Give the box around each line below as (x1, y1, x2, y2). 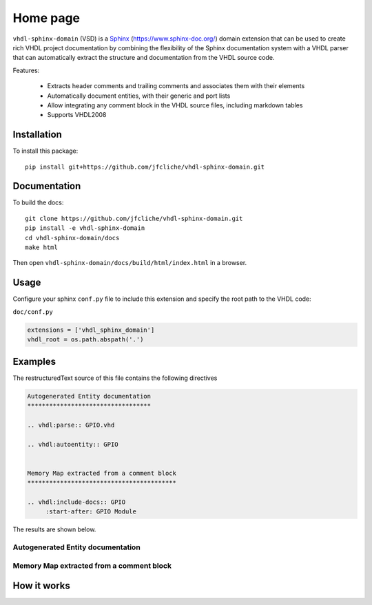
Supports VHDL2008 (47, 111, 107, 119)
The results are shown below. (12, 525, 96, 533)
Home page (12, 10, 81, 25)
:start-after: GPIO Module (45, 508, 137, 516)
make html (25, 244, 58, 251)
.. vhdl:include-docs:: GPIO (27, 498, 126, 506)
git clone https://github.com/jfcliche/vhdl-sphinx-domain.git (25, 214, 243, 222)
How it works (12, 580, 70, 592)
